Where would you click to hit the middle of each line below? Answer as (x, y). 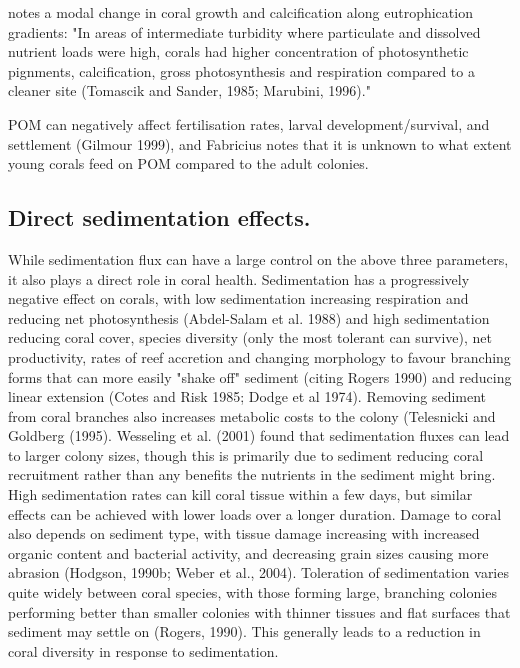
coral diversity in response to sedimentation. (143, 650)
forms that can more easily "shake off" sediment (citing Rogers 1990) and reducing (260, 376)
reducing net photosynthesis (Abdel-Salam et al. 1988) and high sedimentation (249, 317)
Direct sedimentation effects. (159, 217)
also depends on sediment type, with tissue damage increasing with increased (244, 533)
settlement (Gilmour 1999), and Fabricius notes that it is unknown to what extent (260, 143)
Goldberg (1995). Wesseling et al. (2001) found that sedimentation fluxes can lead (259, 435)
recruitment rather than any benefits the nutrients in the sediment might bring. (252, 474)
